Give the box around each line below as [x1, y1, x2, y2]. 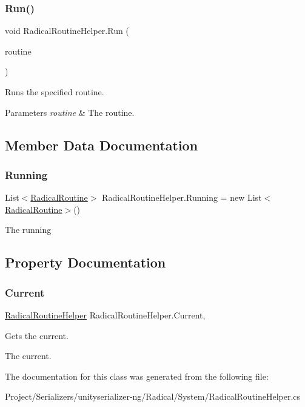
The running [5, 223, 52, 236]
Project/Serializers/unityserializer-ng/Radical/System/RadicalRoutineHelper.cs [5, 390, 301, 403]
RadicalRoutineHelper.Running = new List [102, 191, 262, 204]
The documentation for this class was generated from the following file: [5, 369, 269, 382]
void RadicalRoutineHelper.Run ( [5, 24, 129, 37]
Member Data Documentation [5, 135, 198, 154]
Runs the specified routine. [5, 86, 104, 98]
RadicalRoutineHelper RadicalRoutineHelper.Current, [5, 308, 206, 321]
